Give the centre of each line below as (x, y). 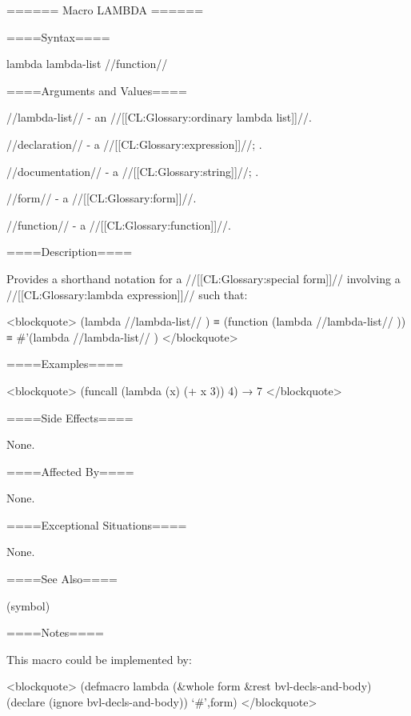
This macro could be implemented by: (99, 659)
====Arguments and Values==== (97, 90)
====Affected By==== (70, 471)
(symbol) (28, 605)
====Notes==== (55, 632)
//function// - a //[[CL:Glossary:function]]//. (119, 224)
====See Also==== (62, 579)
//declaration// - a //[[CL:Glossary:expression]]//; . (134, 144)
